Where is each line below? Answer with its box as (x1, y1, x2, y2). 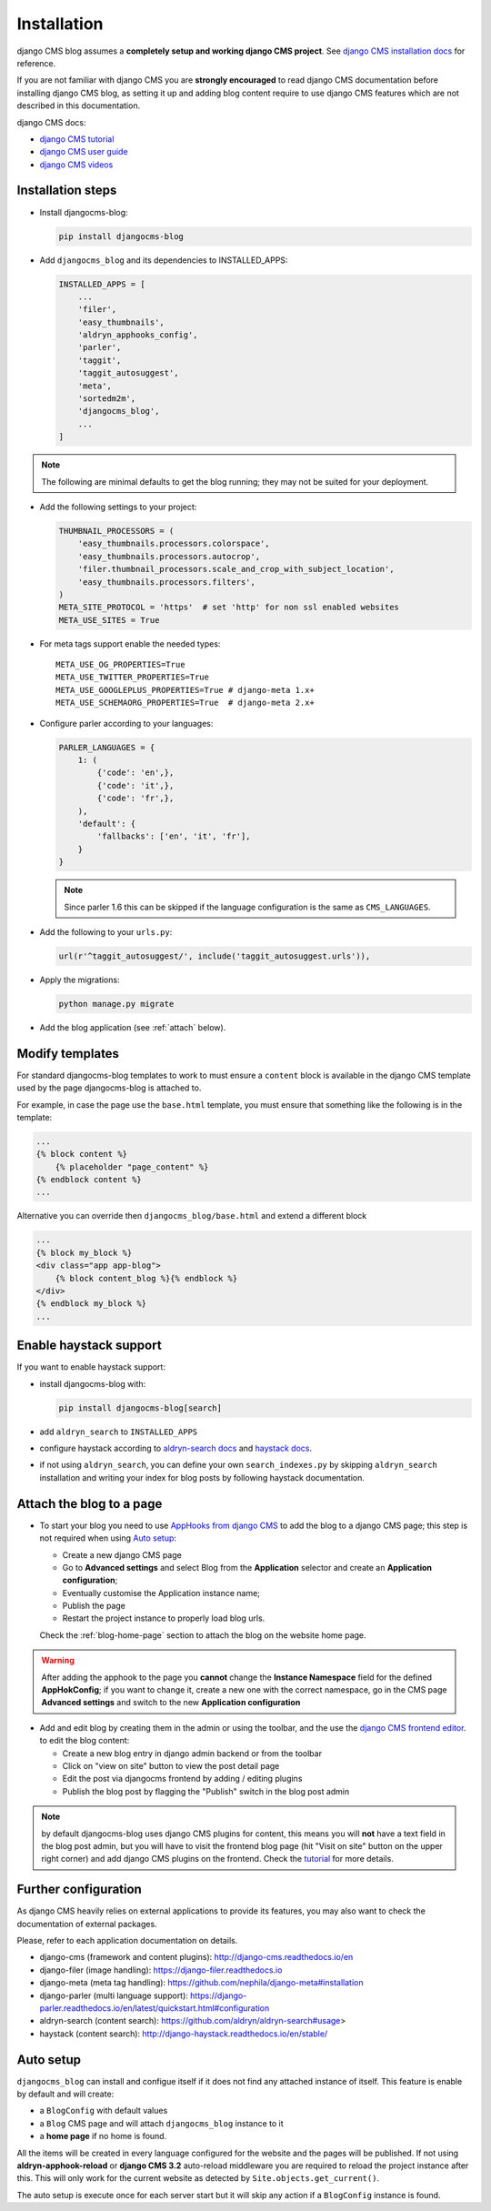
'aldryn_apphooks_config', (77, 330, 199, 340)
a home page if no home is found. (39, 2131, 167, 2142)
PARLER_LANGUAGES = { (58, 742, 155, 752)
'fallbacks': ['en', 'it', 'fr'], (96, 831, 251, 841)
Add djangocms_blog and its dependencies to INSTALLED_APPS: (39, 255, 288, 266)
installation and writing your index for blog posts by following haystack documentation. (39, 1472, 366, 1482)
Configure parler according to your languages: (39, 718, 214, 729)
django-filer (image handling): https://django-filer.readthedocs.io (39, 1965, 283, 1975)
